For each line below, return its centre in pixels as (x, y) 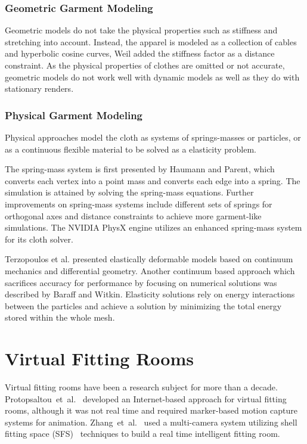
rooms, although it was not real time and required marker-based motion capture (151, 410)
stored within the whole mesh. (60, 317)
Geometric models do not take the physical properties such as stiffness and (141, 30)
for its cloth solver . (39, 239)
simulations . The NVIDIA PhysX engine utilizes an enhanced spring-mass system (153, 227)
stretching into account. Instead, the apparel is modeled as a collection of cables (151, 41)
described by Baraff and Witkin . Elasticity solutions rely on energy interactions (150, 294)
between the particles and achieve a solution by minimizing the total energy (143, 305)
